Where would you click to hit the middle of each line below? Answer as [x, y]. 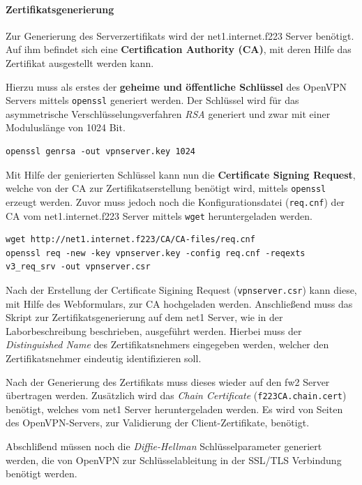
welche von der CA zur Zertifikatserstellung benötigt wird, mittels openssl [166, 188]
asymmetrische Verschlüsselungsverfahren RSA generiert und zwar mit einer [168, 113]
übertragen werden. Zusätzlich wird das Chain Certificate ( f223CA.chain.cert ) [176, 395]
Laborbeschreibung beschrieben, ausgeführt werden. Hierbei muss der [154, 330]
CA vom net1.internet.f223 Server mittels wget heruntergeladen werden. [159, 215]
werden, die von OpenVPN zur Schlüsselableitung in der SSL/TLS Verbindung [174, 460]
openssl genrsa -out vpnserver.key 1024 [101, 152]
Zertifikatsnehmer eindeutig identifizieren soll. [104, 358]
